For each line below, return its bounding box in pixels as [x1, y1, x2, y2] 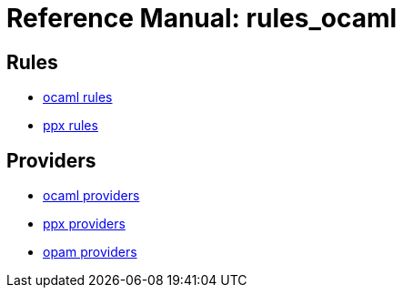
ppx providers [43, 216, 126, 232]
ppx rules [43, 117, 98, 134]
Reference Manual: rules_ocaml [6, 3, 398, 34]
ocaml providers [43, 188, 140, 204]
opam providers [43, 244, 137, 260]
